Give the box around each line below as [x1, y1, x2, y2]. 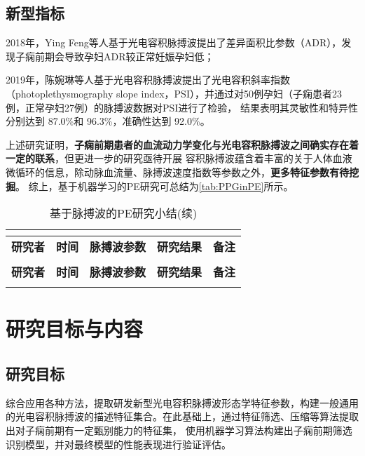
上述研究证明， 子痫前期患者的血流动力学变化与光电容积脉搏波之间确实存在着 [6, 137, 359, 152]
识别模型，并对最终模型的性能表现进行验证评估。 [6, 436, 231, 451]
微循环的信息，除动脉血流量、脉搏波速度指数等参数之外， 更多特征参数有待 [6, 164, 349, 179]
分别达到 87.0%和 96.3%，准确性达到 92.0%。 [6, 114, 210, 128]
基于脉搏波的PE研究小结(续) [49, 205, 198, 222]
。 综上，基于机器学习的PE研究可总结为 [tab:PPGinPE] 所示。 [15, 178, 294, 193]
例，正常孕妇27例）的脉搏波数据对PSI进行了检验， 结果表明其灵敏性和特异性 [6, 100, 359, 114]
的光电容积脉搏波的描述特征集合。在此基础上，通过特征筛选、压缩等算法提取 [6, 409, 359, 424]
